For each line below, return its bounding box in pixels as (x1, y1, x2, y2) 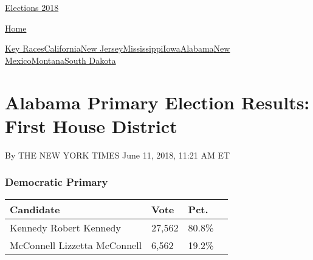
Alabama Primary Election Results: (5, 89, 310, 114)
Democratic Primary (5, 174, 108, 190)
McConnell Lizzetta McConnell (10, 238, 142, 252)
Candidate (10, 202, 60, 216)
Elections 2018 (5, 1, 59, 13)
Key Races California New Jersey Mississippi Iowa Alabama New (5, 42, 230, 55)
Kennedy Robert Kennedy (10, 220, 121, 234)
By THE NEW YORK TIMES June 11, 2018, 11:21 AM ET (5, 148, 230, 161)
